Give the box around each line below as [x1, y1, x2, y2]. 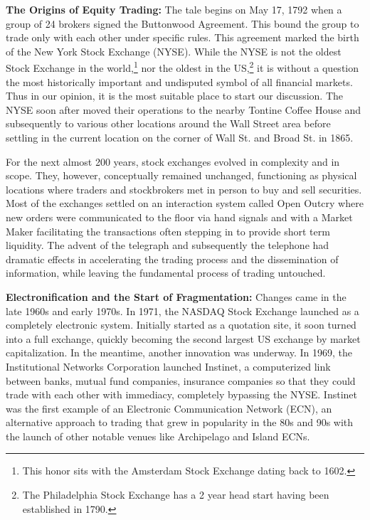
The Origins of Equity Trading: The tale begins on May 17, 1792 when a [6, 2, 342, 16]
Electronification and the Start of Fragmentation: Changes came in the [6, 289, 347, 304]
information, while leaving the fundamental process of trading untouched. [6, 265, 326, 280]
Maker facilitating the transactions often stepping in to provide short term [6, 223, 330, 238]
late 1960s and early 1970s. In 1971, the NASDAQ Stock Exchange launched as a [6, 303, 359, 318]
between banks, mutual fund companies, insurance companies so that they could [6, 373, 356, 388]
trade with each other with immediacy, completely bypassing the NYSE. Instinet [6, 387, 358, 402]
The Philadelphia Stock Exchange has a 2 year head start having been [22, 487, 329, 502]
